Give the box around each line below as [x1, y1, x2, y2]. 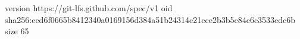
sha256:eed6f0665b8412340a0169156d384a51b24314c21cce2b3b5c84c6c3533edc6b [5, 13, 296, 25]
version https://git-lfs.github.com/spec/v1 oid [5, 2, 173, 14]
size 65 [5, 25, 29, 37]
